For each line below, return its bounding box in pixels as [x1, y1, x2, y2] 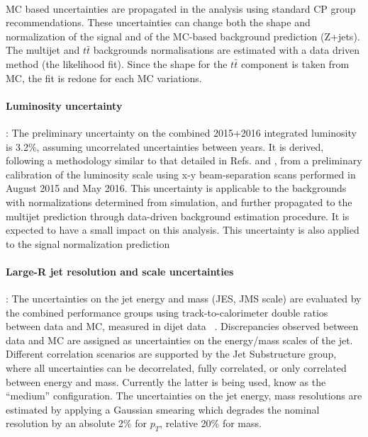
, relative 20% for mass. [160, 416, 262, 431]
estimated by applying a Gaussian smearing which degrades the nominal [6, 402, 320, 416]
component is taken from [240, 56, 350, 71]
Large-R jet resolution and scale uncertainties [6, 263, 234, 278]
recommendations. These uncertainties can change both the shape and [6, 15, 311, 30]
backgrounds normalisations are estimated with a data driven [93, 42, 360, 57]
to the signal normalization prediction [6, 236, 170, 251]
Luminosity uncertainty [6, 98, 123, 113]
